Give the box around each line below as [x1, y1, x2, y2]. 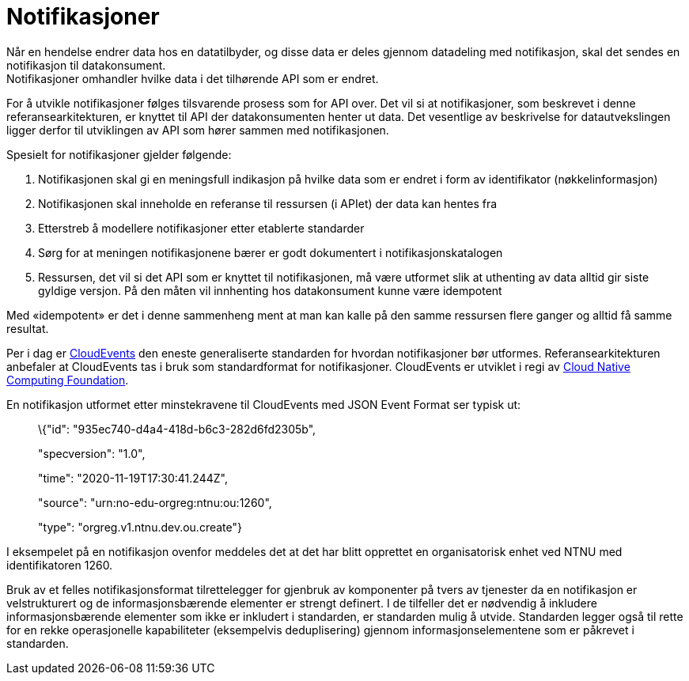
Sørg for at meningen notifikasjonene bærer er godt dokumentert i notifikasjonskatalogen [38, 245, 503, 259]
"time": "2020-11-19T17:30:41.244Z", [38, 471, 228, 485]
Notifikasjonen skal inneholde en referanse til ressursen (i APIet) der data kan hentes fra [38, 196, 498, 210]
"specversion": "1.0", [38, 446, 146, 460]
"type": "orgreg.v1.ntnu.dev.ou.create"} [38, 520, 242, 534]
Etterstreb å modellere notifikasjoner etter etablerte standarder [38, 221, 365, 235]
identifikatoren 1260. [6, 558, 113, 572]
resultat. [6, 321, 49, 335]
